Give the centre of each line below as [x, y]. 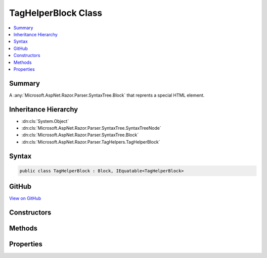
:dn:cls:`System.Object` [45, 121]
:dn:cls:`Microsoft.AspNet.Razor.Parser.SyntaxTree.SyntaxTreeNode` [91, 128]
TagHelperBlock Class [56, 13]
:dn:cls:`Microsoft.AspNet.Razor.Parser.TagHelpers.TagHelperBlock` [91, 142]
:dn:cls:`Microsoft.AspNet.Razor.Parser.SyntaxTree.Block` [80, 135]
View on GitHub [25, 199]
